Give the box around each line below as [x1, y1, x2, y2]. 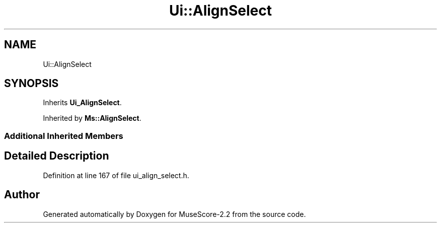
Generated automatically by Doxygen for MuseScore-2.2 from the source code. [43, 209, 306, 218]
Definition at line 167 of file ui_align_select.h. [43, 171, 189, 180]
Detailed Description [4, 149, 109, 163]
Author [4, 188, 40, 201]
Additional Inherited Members [4, 130, 123, 141]
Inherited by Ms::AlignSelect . [43, 114, 141, 123]
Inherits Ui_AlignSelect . [43, 98, 122, 107]
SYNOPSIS [4, 77, 59, 90]
